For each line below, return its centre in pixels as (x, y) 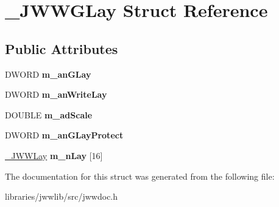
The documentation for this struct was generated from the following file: (140, 176)
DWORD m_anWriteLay (56, 94)
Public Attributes (62, 48)
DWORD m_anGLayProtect (64, 135)
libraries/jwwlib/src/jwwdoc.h (62, 196)
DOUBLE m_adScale (49, 114)
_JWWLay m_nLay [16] (54, 155)
